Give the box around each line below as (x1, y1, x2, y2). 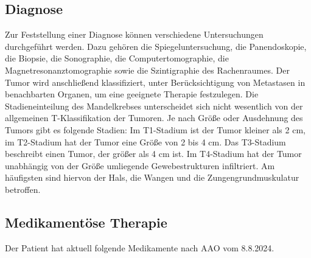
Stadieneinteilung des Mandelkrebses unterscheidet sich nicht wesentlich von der (5, 99, 303, 112)
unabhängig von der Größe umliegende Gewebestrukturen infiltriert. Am (5, 159, 275, 172)
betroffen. (5, 183, 41, 195)
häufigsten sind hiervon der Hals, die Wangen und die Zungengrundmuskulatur (5, 171, 299, 184)
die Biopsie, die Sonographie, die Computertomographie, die (5, 52, 229, 64)
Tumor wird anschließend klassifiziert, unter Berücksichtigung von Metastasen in (5, 75, 306, 88)
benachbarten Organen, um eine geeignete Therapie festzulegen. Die (5, 88, 259, 100)
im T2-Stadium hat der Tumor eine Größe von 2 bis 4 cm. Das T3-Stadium (5, 135, 286, 148)
